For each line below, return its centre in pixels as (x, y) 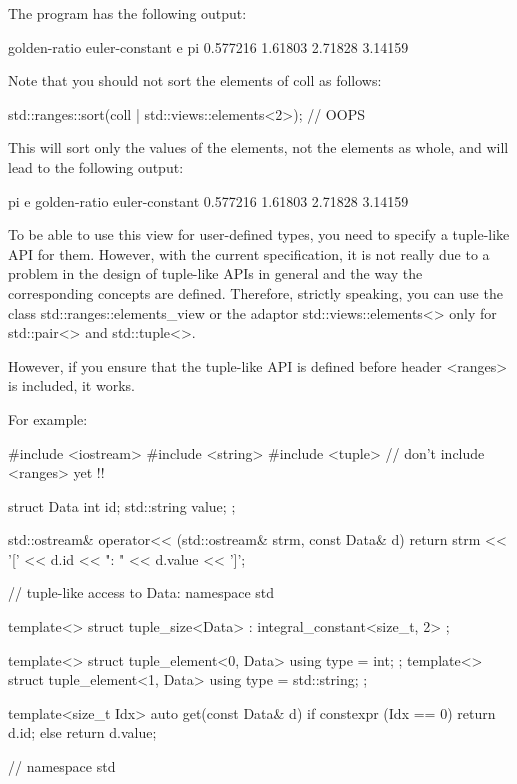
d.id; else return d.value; (82, 732)
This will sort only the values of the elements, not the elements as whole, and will (258, 147)
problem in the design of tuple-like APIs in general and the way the (215, 273)
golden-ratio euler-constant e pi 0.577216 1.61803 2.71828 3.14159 (208, 46)
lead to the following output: (96, 166)
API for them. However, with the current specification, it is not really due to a (249, 253)
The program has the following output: (127, 13)
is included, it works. (71, 385)
